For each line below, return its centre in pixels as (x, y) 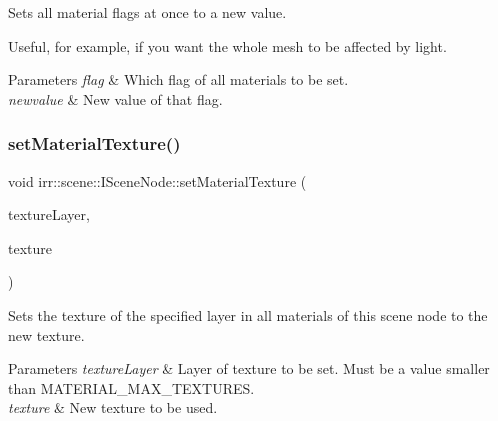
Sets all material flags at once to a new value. (147, 12)
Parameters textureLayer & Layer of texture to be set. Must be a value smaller (249, 368)
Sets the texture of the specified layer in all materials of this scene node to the (248, 314)
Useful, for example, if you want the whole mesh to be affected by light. (227, 45)
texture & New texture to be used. (113, 407)
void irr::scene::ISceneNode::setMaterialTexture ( (157, 180)
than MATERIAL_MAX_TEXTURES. (131, 387)
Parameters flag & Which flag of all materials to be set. (178, 79)
